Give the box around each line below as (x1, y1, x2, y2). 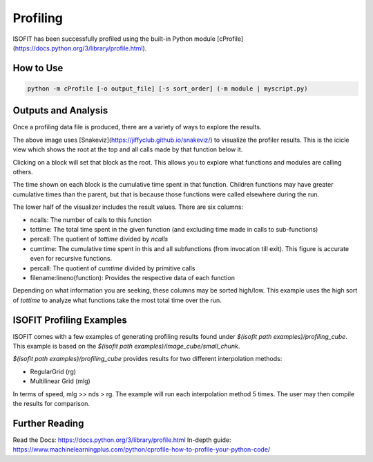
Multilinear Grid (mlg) (30, 377, 91, 385)
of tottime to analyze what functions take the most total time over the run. (12, 296, 222, 304)
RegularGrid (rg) (30, 367, 76, 376)
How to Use (12, 62, 64, 74)
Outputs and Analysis (12, 104, 108, 117)
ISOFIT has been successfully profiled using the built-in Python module (12, 35, 216, 43)
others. (12, 168, 34, 176)
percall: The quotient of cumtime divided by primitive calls (30, 264, 195, 272)
